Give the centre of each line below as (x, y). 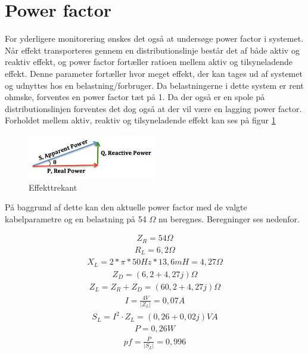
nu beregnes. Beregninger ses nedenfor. (229, 218)
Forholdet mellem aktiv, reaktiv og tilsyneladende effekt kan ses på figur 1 (140, 120)
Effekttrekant (53, 187)
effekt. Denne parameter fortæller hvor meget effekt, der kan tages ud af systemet (154, 73)
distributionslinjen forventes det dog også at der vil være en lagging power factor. (153, 108)
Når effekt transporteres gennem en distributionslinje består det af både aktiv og (152, 50)
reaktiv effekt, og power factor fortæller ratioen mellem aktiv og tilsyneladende (149, 62)
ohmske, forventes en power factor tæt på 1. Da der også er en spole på (135, 97)
